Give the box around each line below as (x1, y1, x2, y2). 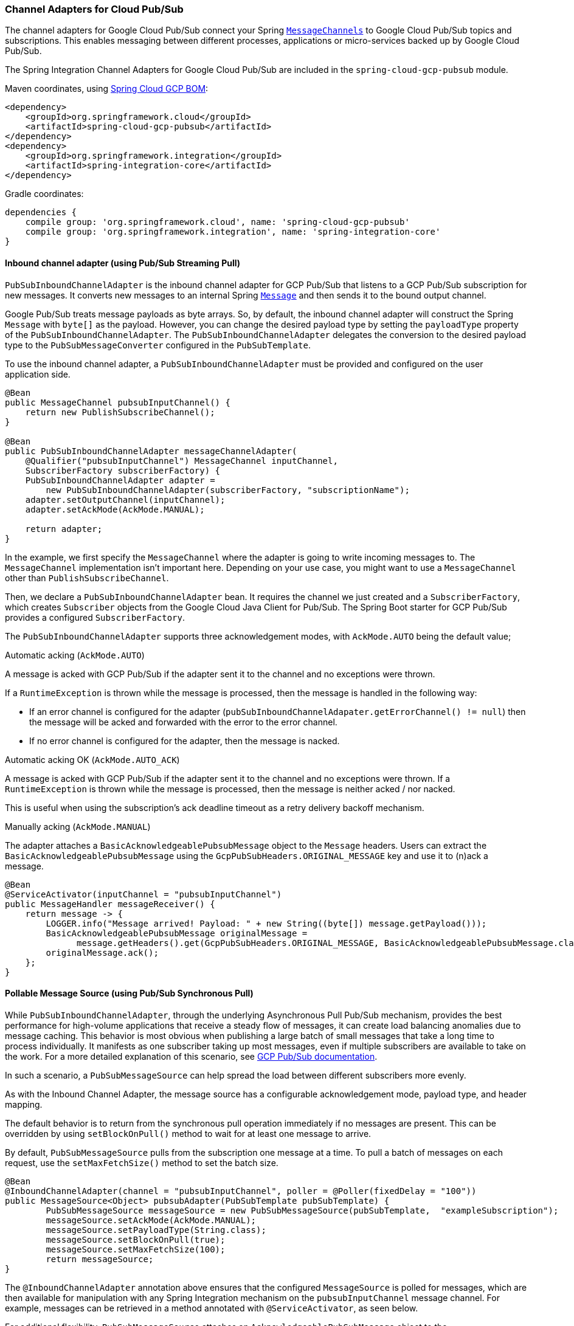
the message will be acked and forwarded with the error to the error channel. (29, 716, 337, 727)
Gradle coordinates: (5, 188, 84, 199)
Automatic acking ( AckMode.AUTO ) (5, 649, 145, 660)
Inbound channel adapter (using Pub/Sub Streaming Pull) (5, 257, 241, 268)
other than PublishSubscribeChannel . (5, 572, 169, 583)
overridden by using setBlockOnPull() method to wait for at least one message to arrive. (5, 1128, 372, 1139)
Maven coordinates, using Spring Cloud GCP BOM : (5, 83, 209, 94)
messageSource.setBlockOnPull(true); (46, 1234, 226, 1245)
